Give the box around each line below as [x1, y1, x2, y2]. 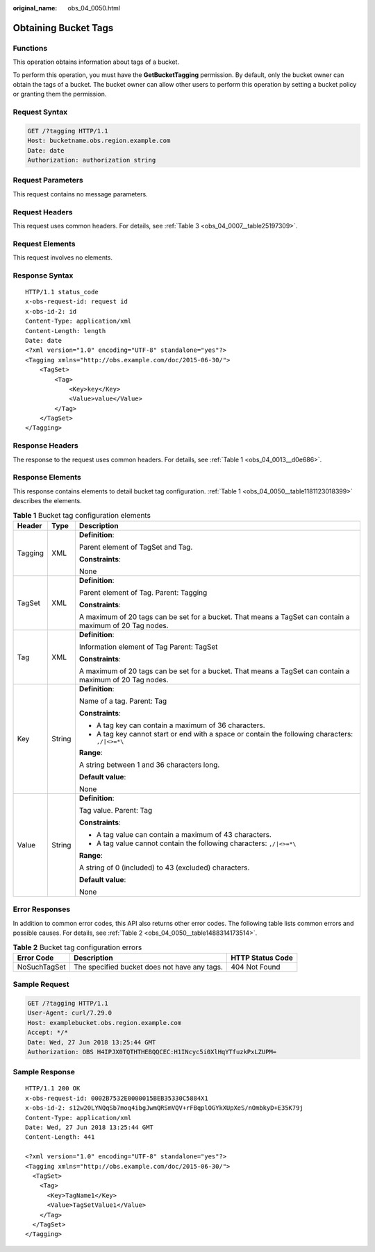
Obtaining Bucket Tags [12, 22, 114, 34]
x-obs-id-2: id [25, 307, 77, 315]
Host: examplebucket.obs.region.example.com [27, 1019, 182, 1026]
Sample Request [12, 979, 69, 989]
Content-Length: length [25, 327, 106, 335]
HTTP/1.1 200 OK [25, 1085, 81, 1092]
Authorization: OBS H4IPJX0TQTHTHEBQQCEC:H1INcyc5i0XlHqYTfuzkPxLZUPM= [27, 1048, 277, 1056]
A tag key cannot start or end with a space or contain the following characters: [96, 729, 353, 738]
